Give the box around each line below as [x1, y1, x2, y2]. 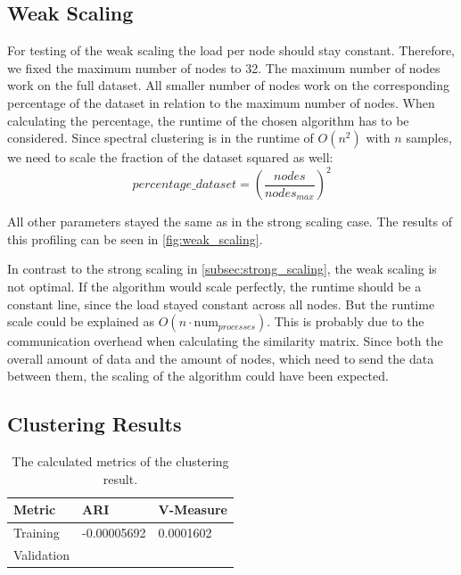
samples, [406, 128, 452, 147]
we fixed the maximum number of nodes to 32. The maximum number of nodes [7, 58, 440, 77]
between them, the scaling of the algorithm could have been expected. [7, 366, 389, 385]
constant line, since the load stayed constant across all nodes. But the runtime [7, 294, 435, 313]
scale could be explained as [7, 312, 155, 331]
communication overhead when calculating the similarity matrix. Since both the [7, 332, 443, 350]
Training [13, 523, 60, 542]
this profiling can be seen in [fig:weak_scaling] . [7, 229, 263, 248]
